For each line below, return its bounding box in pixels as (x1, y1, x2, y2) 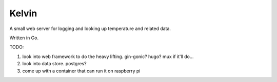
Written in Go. (9, 35, 38, 41)
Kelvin (9, 8, 37, 19)
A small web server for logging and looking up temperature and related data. (9, 25, 171, 32)
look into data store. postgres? (22, 61, 87, 67)
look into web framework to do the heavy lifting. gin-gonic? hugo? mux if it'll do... (22, 53, 194, 60)
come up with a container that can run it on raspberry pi (22, 68, 141, 74)
